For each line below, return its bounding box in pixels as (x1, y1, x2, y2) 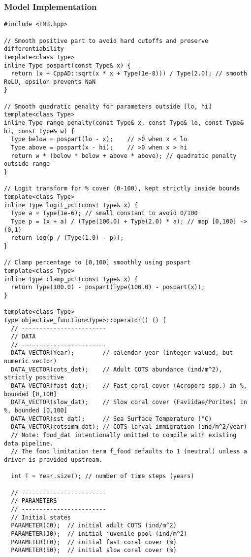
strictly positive (4, 374, 64, 381)
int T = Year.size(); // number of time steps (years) (11, 473, 194, 480)
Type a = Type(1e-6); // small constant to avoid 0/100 (11, 210, 198, 217)
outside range (4, 160, 50, 168)
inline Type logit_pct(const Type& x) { (4, 201, 138, 209)
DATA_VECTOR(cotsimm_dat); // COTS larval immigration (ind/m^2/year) (11, 423, 247, 431)
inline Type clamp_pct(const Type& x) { (4, 275, 138, 283)
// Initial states (11, 514, 71, 521)
